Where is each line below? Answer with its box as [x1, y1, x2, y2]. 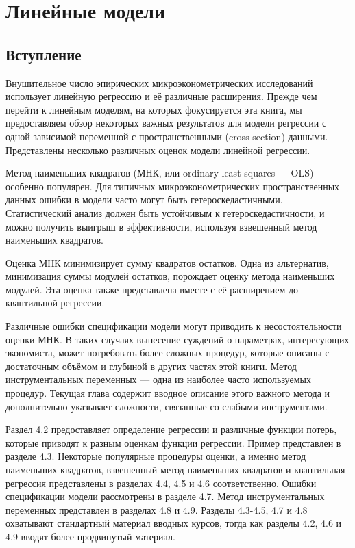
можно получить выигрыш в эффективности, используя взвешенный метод [5, 219, 317, 233]
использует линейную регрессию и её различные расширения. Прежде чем [5, 89, 317, 103]
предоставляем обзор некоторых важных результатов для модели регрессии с [5, 116, 327, 130]
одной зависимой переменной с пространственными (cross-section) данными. [5, 129, 328, 143]
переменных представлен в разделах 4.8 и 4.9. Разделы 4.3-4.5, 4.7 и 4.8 [5, 502, 308, 517]
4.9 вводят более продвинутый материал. [5, 529, 175, 543]
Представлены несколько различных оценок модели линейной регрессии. [5, 142, 310, 157]
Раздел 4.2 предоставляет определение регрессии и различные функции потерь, [5, 422, 337, 436]
